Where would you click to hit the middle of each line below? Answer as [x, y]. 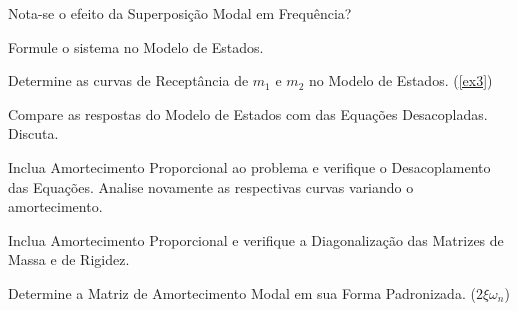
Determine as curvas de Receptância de [128, 80]
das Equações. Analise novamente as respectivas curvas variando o [211, 186]
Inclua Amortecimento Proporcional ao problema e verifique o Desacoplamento [249, 166]
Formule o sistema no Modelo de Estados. [136, 46]
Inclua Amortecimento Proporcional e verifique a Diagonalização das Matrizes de [256, 239]
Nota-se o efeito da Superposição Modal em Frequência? [180, 13]
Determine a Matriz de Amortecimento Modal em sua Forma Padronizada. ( [242, 292]
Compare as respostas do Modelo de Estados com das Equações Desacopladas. [248, 113]
